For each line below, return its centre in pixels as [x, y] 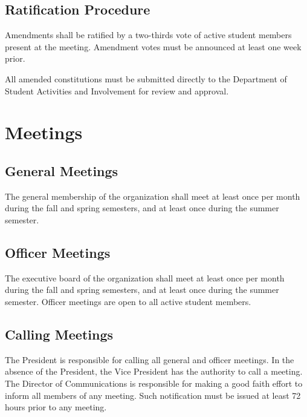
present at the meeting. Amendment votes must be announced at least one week [153, 46]
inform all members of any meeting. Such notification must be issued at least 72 [153, 395]
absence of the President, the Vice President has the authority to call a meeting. [154, 371]
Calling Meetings [59, 334]
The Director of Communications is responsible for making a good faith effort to [154, 383]
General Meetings [62, 170]
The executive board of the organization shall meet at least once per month [145, 277]
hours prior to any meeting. [56, 407]
